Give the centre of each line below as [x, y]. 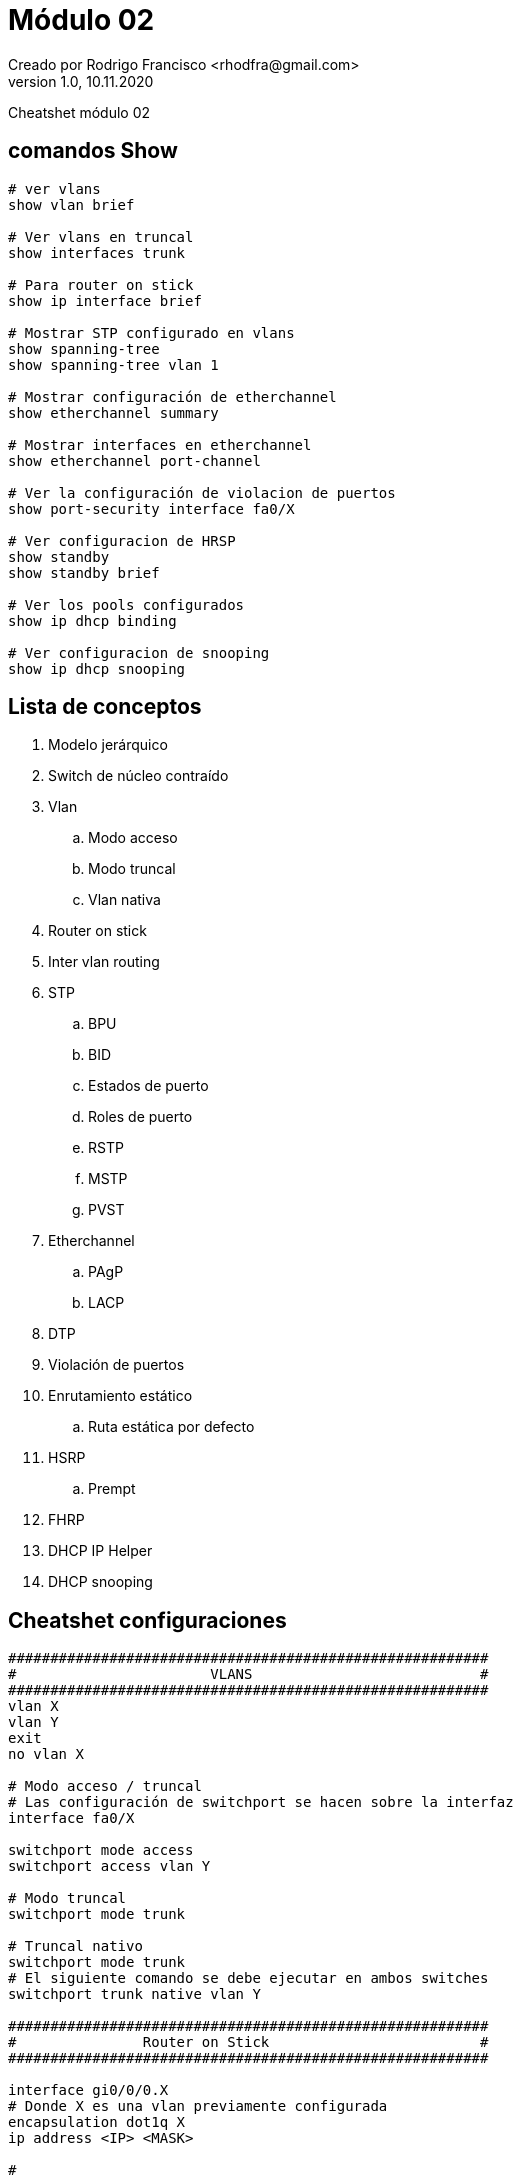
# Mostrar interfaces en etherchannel [160, 444]
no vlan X [46, 1754]
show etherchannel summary [113, 412]
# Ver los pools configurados [126, 604]
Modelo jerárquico [108, 745]
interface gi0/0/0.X [88, 2090]
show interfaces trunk [97, 252]
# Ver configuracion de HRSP [122, 540]
